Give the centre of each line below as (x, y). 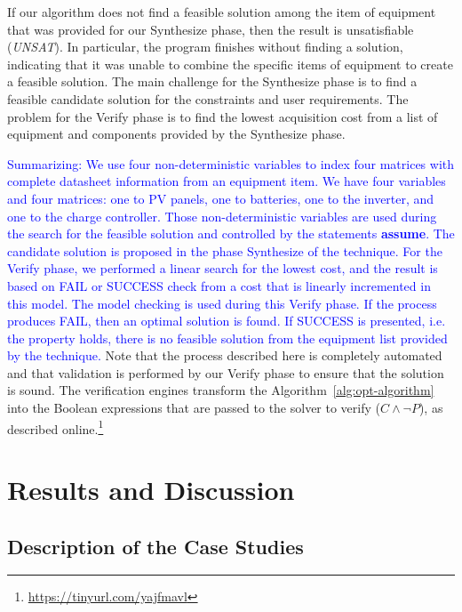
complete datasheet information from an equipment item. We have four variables (227, 181)
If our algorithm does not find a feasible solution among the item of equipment (222, 12)
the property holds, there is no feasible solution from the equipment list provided (227, 338)
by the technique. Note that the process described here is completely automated (225, 355)
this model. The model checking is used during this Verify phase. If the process (222, 303)
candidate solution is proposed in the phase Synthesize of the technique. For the (225, 250)
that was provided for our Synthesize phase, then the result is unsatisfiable (211, 29)
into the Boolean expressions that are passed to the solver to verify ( (194, 408)
